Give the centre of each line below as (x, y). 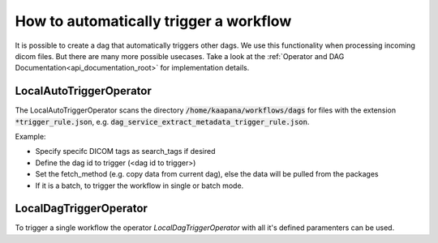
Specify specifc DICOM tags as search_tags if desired (125, 151)
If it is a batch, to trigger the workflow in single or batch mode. (140, 185)
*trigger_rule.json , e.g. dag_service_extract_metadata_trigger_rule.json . (162, 122)
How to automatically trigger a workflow (153, 21)
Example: (30, 137)
